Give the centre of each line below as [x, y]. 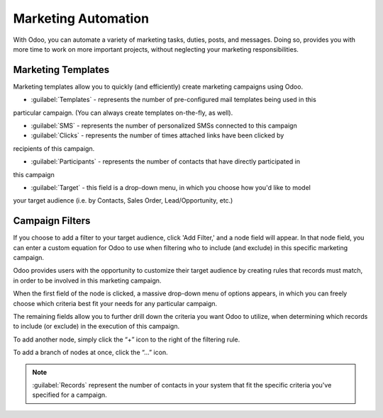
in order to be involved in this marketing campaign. [87, 281]
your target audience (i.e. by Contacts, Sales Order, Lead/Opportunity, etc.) [123, 200]
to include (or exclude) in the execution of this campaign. [96, 327]
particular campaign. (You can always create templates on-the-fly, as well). [123, 113]
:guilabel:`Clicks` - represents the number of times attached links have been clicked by [157, 135]
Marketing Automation [81, 18]
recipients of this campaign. [54, 148]
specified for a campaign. [70, 395]
